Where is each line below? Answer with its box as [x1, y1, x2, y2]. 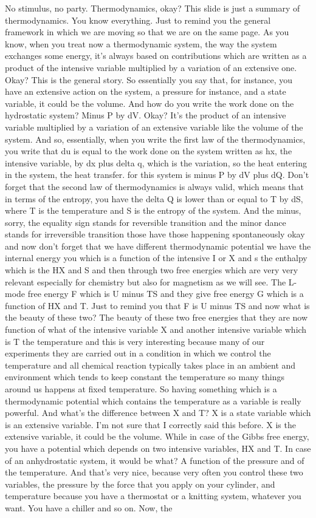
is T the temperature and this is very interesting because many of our [5, 335, 265, 347]
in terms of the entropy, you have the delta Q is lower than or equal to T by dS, [5, 192, 303, 205]
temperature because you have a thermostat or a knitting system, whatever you [5, 489, 301, 502]
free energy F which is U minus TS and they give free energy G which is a [27, 287, 304, 300]
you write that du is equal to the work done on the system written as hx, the [5, 145, 292, 157]
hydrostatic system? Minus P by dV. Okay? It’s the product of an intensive [5, 109, 286, 121]
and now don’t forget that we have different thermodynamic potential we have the [5, 239, 311, 252]
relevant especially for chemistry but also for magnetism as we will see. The [5, 275, 286, 288]
